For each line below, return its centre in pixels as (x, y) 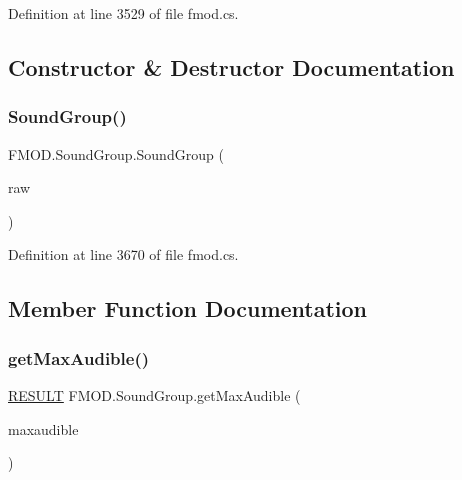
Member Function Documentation (188, 308)
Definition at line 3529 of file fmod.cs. (123, 13)
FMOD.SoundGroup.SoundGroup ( (116, 153)
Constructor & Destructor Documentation (231, 66)
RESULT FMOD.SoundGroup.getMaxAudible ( (154, 394)
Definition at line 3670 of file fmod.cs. (123, 254)
